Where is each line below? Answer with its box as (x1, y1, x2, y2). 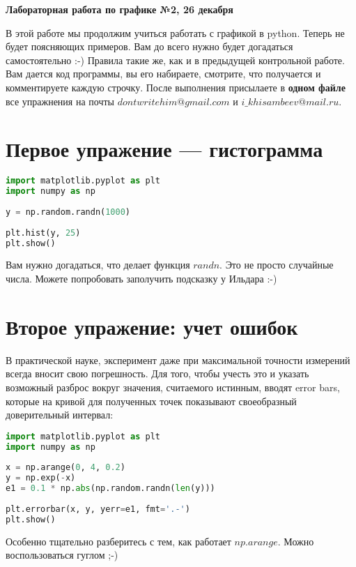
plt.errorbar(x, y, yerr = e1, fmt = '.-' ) (6, 504, 190, 514)
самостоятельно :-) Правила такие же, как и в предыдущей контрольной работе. (6, 52, 345, 67)
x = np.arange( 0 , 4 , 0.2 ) (6, 462, 125, 473)
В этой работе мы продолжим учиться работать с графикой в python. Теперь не (6, 25, 345, 40)
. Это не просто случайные (219, 257, 334, 272)
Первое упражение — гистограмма (6, 135, 323, 163)
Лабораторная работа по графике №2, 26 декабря (6, 2, 233, 16)
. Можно (277, 534, 314, 548)
